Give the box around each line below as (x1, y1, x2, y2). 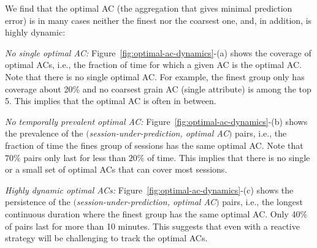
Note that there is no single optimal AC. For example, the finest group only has (5, 70, 305, 83)
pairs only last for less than (23, 151, 126, 163)
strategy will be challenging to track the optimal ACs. (5, 231, 208, 244)
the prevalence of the (5, 127, 83, 140)
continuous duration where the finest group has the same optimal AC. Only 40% (5, 207, 308, 220)
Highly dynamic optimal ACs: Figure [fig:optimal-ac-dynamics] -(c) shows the (5, 183, 294, 196)
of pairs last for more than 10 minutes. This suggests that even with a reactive (5, 219, 300, 232)
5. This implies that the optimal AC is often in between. (5, 94, 216, 107)
